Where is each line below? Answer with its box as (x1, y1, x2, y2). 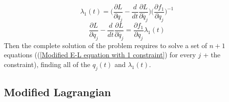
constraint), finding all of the (4, 59, 90, 69)
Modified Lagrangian (4, 85, 111, 100)
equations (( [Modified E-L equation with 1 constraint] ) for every (4, 50, 196, 60)
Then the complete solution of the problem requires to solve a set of (4, 40, 208, 50)
